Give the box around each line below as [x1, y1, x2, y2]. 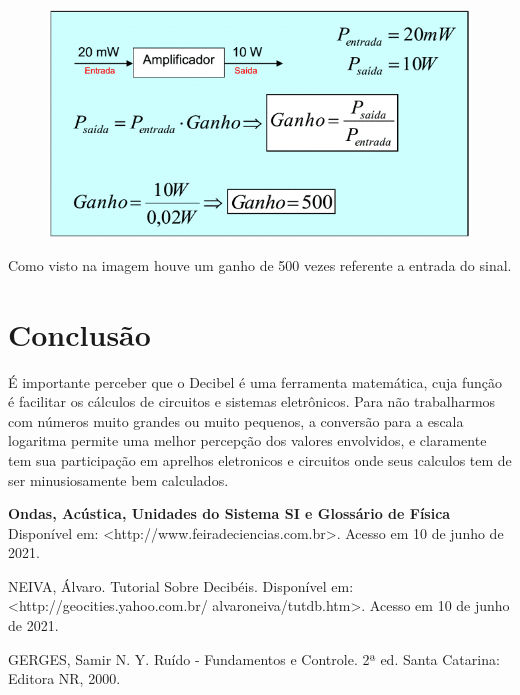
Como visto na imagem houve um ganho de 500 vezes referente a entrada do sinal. [8, 254, 512, 275]
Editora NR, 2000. [8, 668, 121, 689]
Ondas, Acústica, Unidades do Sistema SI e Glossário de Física [8, 503, 451, 524]
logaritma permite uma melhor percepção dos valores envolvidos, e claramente [8, 430, 487, 451]
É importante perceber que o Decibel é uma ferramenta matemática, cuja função [8, 371, 503, 392]
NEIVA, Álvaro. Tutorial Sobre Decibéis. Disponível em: [8, 575, 354, 596]
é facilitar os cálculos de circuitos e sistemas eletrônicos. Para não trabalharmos [8, 391, 496, 412]
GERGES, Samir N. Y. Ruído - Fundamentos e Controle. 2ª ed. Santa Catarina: [8, 648, 500, 669]
